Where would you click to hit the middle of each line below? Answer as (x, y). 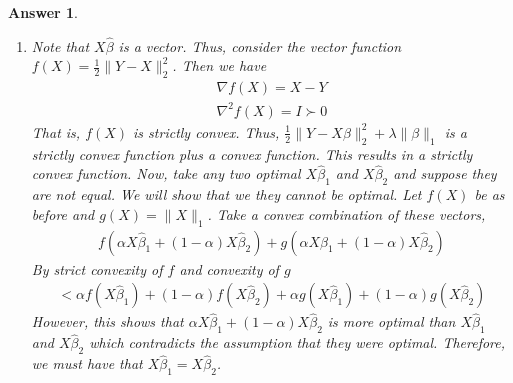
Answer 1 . (43, 12)
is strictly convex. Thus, (206, 131)
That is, (56, 131)
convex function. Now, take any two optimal (166, 173)
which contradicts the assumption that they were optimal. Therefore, (297, 342)
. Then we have (219, 65)
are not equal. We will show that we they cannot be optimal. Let (226, 194)
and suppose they (445, 173)
